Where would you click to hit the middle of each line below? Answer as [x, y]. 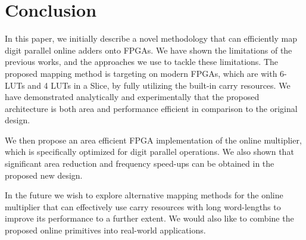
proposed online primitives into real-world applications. [105, 230]
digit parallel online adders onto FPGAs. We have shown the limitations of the [149, 50]
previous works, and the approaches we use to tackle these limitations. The [142, 62]
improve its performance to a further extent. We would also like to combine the [149, 218]
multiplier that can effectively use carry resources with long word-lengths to [143, 206]
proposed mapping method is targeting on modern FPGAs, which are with [141, 73]
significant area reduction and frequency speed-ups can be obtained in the [140, 163]
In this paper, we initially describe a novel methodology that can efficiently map [151, 38]
